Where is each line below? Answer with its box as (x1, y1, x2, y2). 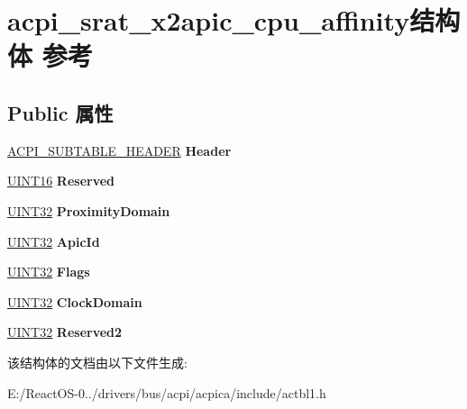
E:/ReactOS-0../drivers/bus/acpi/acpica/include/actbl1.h (7, 383, 326, 402)
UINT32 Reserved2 (7, 323, 123, 341)
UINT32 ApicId (7, 232, 100, 250)
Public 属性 (7, 98, 114, 126)
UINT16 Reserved (7, 171, 115, 190)
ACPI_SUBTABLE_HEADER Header (7, 141, 232, 159)
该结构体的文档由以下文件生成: (7, 352, 188, 371)
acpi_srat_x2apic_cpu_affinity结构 (7, 2, 461, 39)
